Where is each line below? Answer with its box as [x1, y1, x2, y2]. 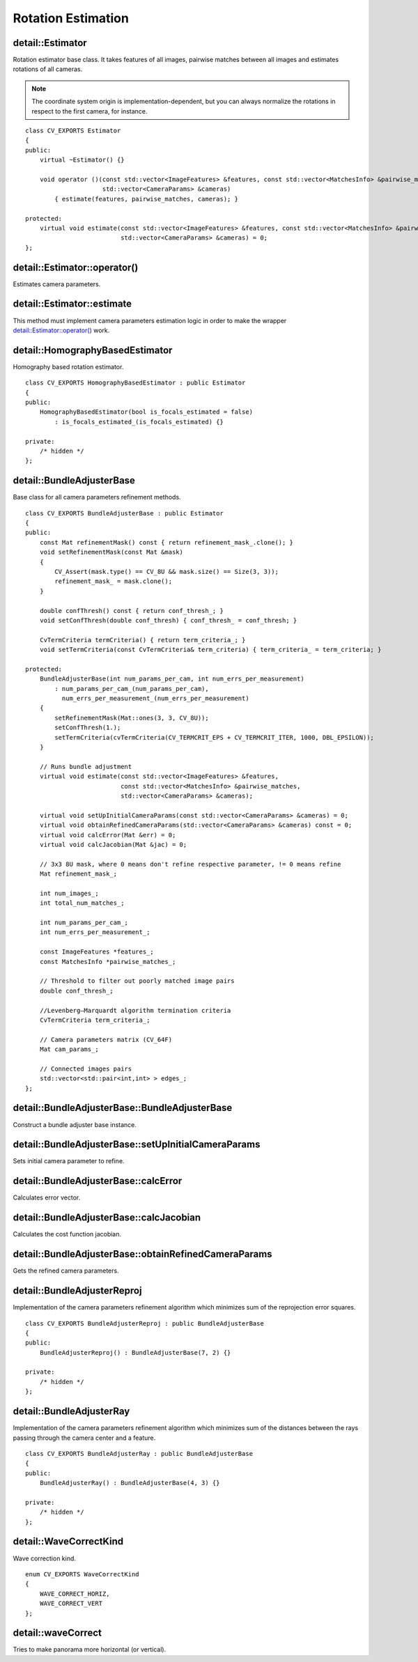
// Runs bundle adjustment [39, 763, 132, 770]
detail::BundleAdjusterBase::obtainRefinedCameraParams [13, 1248, 272, 1260]
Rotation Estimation [13, 10, 129, 26]
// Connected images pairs [39, 1064, 132, 1073]
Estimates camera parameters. [13, 279, 101, 288]
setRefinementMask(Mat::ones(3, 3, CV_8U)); [54, 714, 209, 722]
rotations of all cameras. [13, 65, 83, 73]
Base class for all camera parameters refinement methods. [13, 493, 181, 502]
